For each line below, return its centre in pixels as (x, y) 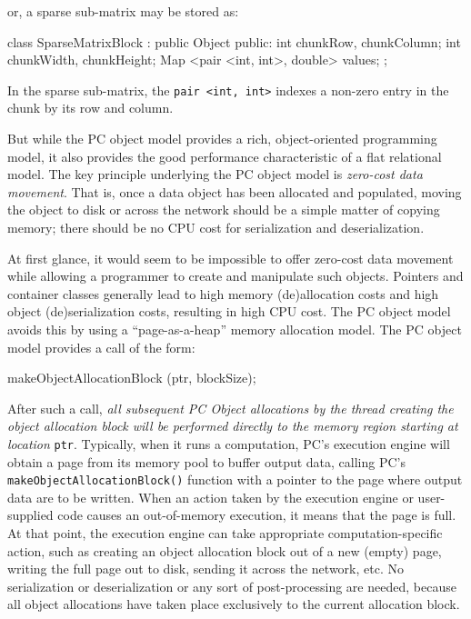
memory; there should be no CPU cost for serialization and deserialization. (216, 227)
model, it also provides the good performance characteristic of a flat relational (225, 156)
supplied (30, 515)
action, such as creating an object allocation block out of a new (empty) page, (225, 550)
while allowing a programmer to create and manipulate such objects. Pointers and (235, 276)
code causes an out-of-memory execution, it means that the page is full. (257, 515)
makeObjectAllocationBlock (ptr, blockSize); (132, 378)
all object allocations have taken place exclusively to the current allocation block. (234, 604)
